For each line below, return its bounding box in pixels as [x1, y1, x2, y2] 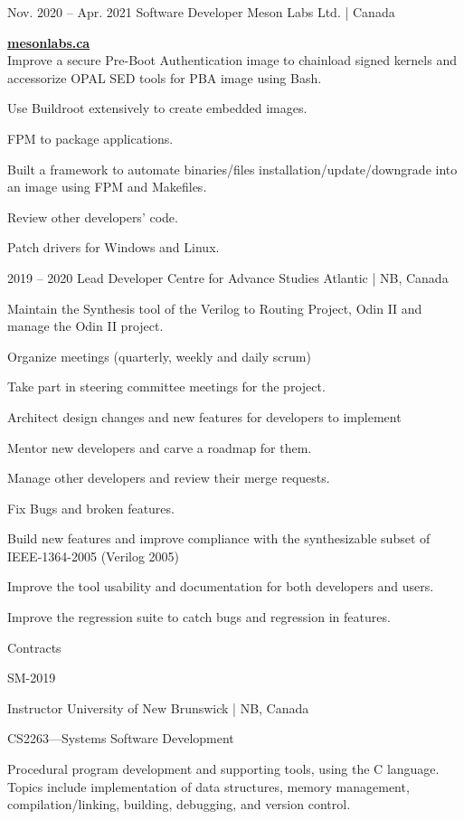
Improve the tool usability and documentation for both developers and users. [7, 577, 434, 596]
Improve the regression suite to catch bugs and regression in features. [7, 608, 391, 627]
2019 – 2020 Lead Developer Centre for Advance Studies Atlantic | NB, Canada [7, 268, 449, 287]
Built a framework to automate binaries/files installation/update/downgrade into [7, 159, 458, 178]
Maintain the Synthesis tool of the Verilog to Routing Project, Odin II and [7, 298, 422, 317]
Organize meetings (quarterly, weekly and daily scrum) [7, 346, 311, 365]
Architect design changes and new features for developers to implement [7, 407, 402, 426]
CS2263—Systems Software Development [7, 729, 234, 748]
